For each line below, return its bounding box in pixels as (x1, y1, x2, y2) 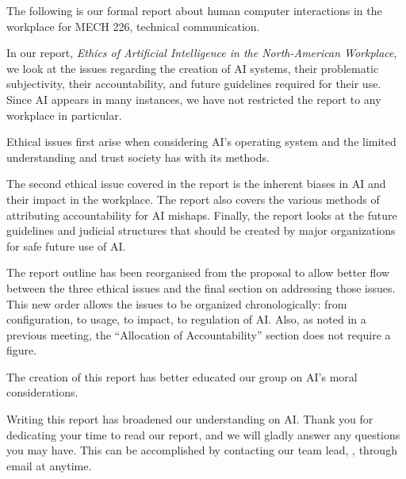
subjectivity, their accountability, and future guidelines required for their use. (6, 75, 381, 92)
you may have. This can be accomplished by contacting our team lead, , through (6, 442, 397, 458)
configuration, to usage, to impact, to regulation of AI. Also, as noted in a (6, 311, 366, 328)
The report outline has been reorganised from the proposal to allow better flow (6, 264, 390, 281)
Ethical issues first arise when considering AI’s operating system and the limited (6, 133, 396, 150)
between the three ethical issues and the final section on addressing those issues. (6, 279, 396, 296)
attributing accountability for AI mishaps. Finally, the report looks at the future (6, 206, 397, 223)
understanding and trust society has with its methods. (6, 148, 270, 165)
